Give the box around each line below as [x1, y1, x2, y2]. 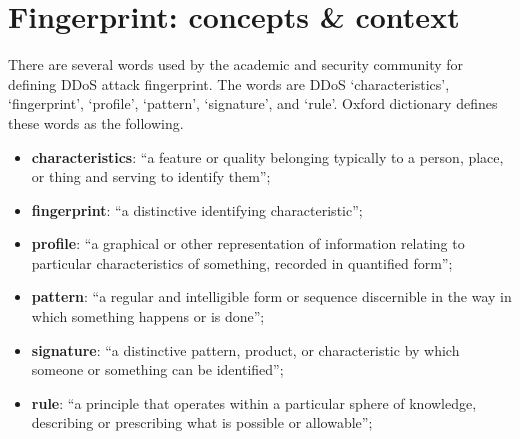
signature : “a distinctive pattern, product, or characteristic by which [31, 339, 460, 360]
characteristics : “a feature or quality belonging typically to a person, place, [31, 146, 504, 167]
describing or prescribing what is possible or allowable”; [31, 412, 373, 433]
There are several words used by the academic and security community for [8, 54, 464, 75]
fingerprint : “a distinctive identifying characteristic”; [31, 199, 363, 220]
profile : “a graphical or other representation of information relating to [31, 233, 465, 254]
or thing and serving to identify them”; [31, 166, 271, 187]
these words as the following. [8, 112, 184, 133]
